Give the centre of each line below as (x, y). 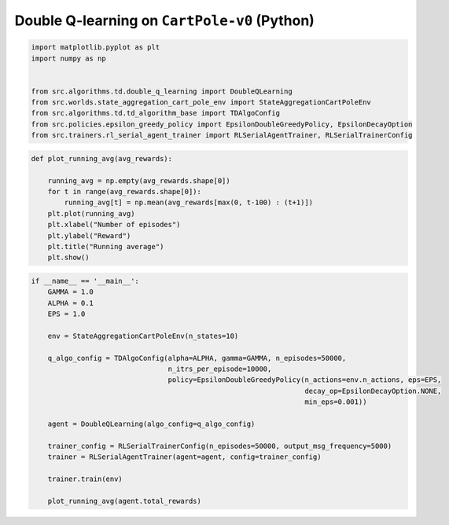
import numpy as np (68, 58)
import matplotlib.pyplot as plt (96, 48)
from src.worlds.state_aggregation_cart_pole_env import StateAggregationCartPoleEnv (201, 103)
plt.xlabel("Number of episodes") (114, 225)
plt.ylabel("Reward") (89, 235)
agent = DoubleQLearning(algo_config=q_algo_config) (151, 424)
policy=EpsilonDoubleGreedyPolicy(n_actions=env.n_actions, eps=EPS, (305, 380)
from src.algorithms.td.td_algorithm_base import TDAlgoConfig (156, 113)
